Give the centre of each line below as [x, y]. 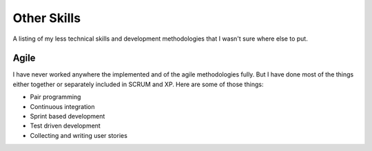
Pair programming [55, 97]
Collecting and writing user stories [79, 135]
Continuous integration [63, 106]
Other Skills [47, 18]
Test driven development [65, 126]
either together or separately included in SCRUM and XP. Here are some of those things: [138, 84]
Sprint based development [68, 117]
